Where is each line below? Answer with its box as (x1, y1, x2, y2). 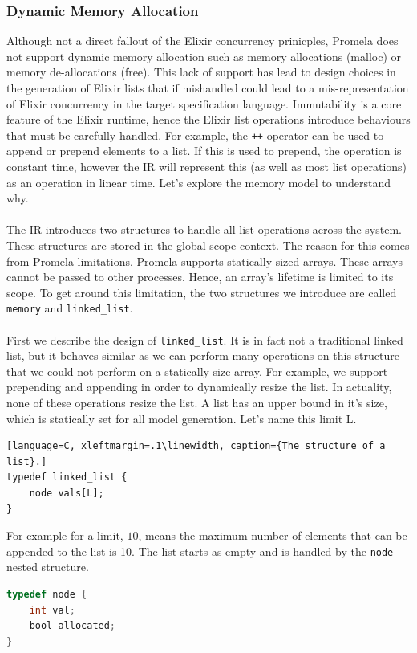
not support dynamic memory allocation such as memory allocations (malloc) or (6, 47, 402, 64)
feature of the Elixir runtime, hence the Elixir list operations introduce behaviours (6, 111, 411, 128)
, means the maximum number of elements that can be (138, 527, 407, 544)
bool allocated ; (29, 620, 116, 632)
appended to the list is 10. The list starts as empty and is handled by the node (6, 542, 394, 559)
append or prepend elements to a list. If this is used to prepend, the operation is (6, 142, 402, 159)
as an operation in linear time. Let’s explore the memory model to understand (6, 173, 391, 190)
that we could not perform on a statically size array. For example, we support (6, 362, 388, 379)
